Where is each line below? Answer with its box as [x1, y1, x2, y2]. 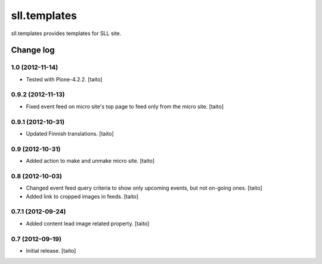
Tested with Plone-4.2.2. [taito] [26, 76, 103, 83]
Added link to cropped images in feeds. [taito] [26, 193, 139, 200]
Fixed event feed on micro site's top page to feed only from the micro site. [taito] [26, 103, 224, 110]
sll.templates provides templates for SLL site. [11, 30, 122, 37]
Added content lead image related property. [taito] [26, 220, 150, 227]
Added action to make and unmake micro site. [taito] [26, 158, 155, 165]
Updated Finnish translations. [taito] [26, 130, 114, 137]
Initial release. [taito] [26, 247, 76, 254]
